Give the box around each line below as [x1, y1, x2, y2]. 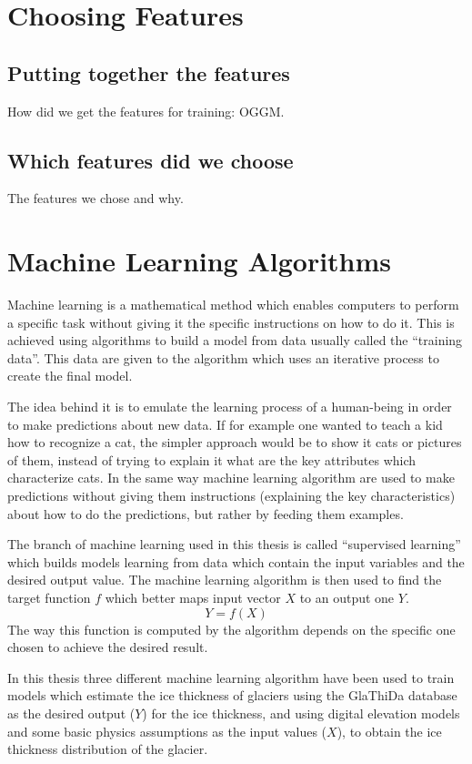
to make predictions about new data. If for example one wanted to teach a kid [7, 414, 443, 433]
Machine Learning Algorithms [7, 242, 392, 280]
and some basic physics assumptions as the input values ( [7, 721, 327, 740]
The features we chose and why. [7, 188, 184, 208]
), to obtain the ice [336, 721, 442, 740]
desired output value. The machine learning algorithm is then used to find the [7, 570, 442, 589]
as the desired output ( [7, 703, 136, 722]
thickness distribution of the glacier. [7, 739, 208, 759]
